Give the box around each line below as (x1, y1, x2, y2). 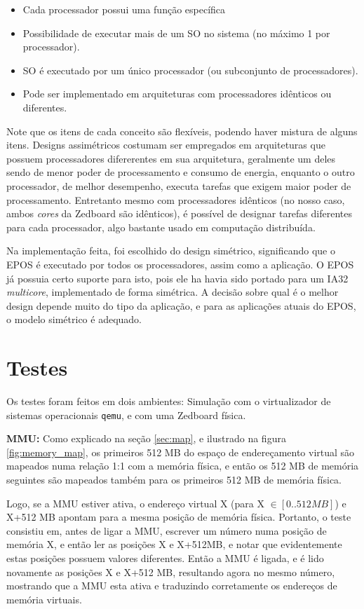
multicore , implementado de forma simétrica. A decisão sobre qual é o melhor (6, 285, 339, 299)
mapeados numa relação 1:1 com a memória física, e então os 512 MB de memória (6, 458, 359, 473)
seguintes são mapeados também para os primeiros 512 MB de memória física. (6, 472, 342, 487)
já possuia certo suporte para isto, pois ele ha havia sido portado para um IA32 (6, 271, 349, 285)
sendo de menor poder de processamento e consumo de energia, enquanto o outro (6, 165, 355, 179)
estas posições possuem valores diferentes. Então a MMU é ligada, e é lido (6, 551, 324, 565)
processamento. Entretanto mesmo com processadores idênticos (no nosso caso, (6, 192, 345, 207)
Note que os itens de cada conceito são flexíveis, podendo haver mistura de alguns (6, 123, 358, 138)
